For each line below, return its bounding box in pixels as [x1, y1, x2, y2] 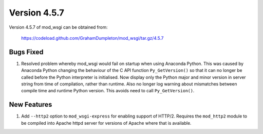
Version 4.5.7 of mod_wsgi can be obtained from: [9, 24, 108, 30]
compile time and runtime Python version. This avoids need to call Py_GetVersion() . [21, 88, 195, 94]
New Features [9, 100, 52, 109]
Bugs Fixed [9, 48, 44, 56]
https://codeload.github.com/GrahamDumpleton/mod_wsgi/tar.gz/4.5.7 [21, 35, 164, 41]
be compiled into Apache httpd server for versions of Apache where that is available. [21, 120, 192, 126]
